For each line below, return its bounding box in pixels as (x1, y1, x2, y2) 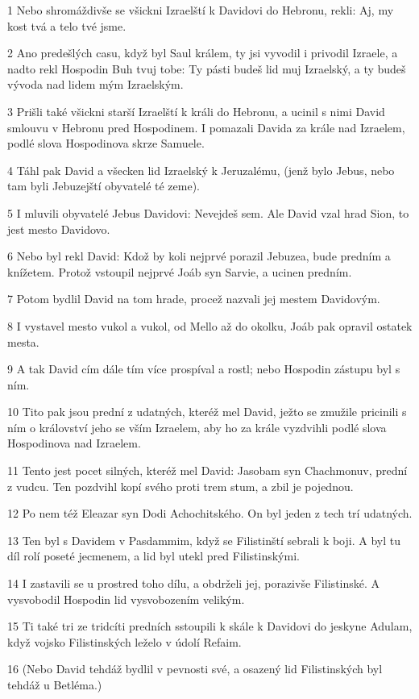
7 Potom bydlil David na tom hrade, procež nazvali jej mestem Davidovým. (7, 290, 380, 307)
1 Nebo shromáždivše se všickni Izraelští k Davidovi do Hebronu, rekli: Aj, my (7, 2, 394, 18)
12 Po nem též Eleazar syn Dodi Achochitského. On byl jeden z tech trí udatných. (7, 505, 413, 522)
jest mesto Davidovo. (7, 220, 110, 237)
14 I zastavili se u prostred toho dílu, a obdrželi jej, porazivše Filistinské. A (7, 575, 380, 592)
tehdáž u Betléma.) (7, 676, 102, 693)
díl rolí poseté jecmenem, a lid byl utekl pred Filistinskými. (7, 547, 300, 564)
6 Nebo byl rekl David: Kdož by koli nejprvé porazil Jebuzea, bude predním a (7, 248, 391, 264)
